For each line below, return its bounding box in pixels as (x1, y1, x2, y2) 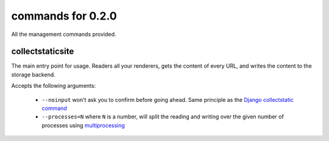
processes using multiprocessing (41, 121, 125, 129)
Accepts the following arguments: (11, 82, 96, 90)
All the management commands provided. (11, 31, 116, 38)
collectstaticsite (11, 46, 74, 57)
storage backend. (11, 71, 56, 78)
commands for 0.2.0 (11, 9, 117, 23)
